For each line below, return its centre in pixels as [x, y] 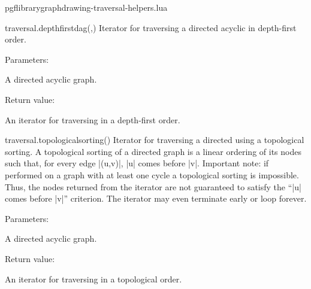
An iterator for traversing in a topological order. [93, 279]
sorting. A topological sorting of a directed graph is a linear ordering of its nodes [153, 151]
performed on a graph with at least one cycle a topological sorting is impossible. [152, 174]
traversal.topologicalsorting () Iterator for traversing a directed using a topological [155, 140]
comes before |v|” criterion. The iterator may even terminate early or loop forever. [156, 198]
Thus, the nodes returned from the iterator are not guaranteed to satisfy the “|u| [153, 186]
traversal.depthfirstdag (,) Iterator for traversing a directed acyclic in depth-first [151, 27]
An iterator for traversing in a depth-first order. [93, 119]
